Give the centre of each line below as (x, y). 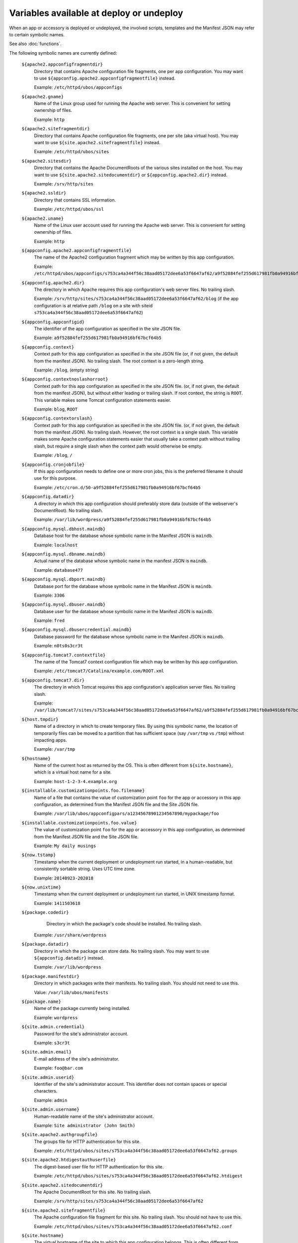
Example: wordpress (56, 1017)
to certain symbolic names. (37, 34)
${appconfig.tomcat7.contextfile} (64, 655)
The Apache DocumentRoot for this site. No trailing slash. (93, 1192)
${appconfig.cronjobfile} (53, 464)
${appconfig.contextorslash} (57, 418)
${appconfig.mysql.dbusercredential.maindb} (77, 630)
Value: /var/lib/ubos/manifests (71, 992)
